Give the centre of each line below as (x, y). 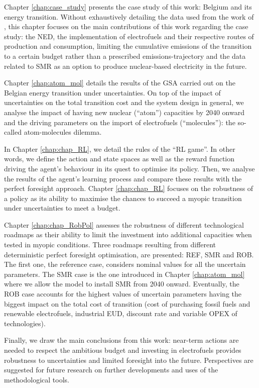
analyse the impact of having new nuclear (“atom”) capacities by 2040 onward (124, 112)
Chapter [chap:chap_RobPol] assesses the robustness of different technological (124, 224)
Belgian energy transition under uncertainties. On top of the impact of (112, 92)
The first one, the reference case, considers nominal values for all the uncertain (125, 264)
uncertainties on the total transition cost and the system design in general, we (124, 102)
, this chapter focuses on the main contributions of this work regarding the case (126, 26)
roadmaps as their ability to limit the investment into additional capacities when (128, 234)
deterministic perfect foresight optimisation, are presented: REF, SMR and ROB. (129, 254)
